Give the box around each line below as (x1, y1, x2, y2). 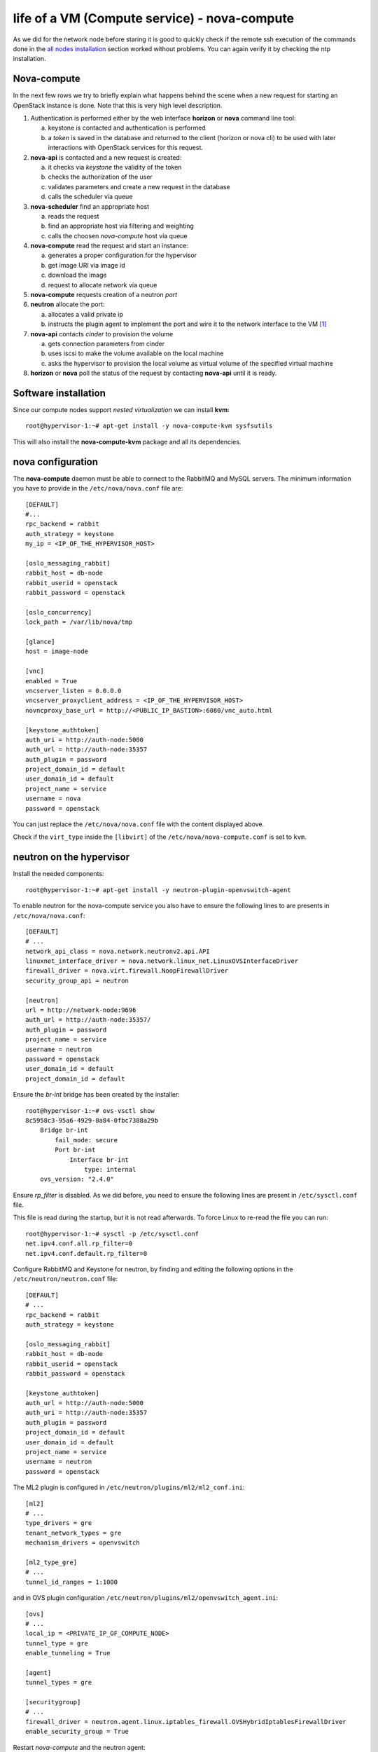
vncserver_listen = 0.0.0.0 (25, 687, 122, 694)
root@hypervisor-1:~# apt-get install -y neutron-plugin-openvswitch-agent (25, 886, 291, 894)
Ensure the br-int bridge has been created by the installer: (13, 1090, 180, 1099)
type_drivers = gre (25, 1519, 92, 1527)
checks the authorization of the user (48, 172, 153, 182)
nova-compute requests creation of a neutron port (30, 291, 178, 299)
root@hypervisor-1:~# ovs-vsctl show (25, 1107, 155, 1114)
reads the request (48, 212, 99, 220)
